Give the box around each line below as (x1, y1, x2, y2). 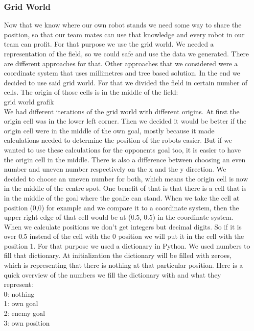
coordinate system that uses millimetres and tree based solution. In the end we (4, 68, 240, 78)
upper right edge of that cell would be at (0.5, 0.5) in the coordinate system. (4, 212, 233, 222)
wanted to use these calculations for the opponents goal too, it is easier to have (4, 144, 241, 154)
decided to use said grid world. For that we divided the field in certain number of (4, 77, 248, 87)
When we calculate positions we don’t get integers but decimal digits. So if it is (4, 221, 242, 231)
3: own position (4, 317, 50, 328)
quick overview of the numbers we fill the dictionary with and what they (4, 269, 221, 280)
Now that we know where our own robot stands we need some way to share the (4, 20, 242, 30)
